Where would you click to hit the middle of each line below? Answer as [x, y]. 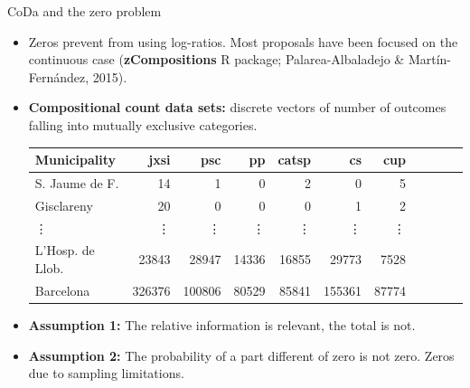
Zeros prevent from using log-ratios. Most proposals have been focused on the [243, 41]
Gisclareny [64, 205]
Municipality [75, 160]
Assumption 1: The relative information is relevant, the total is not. [222, 324]
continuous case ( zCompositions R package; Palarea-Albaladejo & [216, 59]
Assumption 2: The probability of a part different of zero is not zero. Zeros [241, 355]
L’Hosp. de [65, 250]
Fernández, [59, 76]
